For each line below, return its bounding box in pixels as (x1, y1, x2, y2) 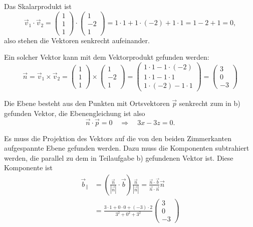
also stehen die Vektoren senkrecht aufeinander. (4, 35, 150, 45)
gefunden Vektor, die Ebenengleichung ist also (4, 107, 145, 118)
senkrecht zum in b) (179, 98, 240, 108)
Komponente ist (4, 162, 53, 173)
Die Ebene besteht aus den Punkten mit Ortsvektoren (4, 98, 170, 108)
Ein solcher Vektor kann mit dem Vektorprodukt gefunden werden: (4, 52, 209, 62)
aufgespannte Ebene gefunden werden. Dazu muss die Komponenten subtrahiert (4, 143, 249, 153)
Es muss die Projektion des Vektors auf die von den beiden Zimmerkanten (4, 133, 231, 143)
